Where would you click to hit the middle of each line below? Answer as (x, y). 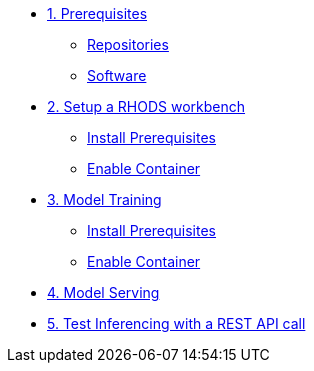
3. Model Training (104, 199)
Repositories (128, 44)
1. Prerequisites (97, 13)
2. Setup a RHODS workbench (146, 106)
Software (117, 75)
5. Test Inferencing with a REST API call (176, 323)
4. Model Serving (103, 292)
